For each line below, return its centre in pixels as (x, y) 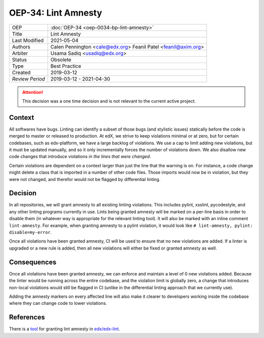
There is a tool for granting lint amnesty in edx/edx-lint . (65, 329)
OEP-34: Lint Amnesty (55, 13)
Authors (21, 46)
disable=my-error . (30, 232)
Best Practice (66, 66)
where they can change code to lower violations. (58, 303)
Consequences (33, 262)
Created (21, 72)
